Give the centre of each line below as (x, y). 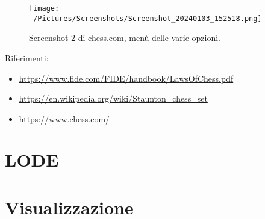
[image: (44, 8)
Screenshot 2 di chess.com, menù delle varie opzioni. (125, 38)
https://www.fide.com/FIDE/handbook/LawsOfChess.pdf (126, 78)
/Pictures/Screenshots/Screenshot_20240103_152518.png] (148, 18)
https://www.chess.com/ (64, 118)
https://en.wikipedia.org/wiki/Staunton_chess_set (113, 98)
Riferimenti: (27, 57)
